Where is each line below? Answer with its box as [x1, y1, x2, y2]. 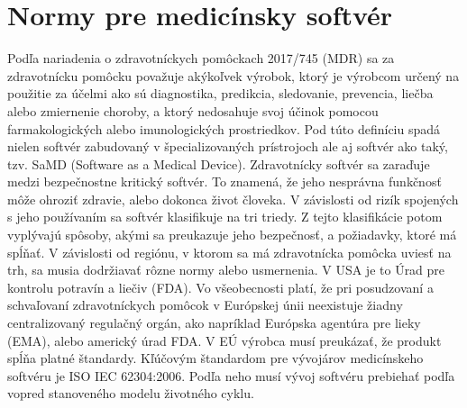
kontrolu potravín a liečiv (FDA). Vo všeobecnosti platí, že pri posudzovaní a [7, 277, 434, 296]
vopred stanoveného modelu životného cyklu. [7, 384, 254, 403]
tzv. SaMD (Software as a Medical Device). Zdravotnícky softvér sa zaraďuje [7, 154, 430, 173]
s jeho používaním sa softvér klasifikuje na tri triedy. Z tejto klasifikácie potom [7, 207, 443, 226]
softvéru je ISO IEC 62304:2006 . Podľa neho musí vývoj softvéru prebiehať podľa [7, 366, 455, 385]
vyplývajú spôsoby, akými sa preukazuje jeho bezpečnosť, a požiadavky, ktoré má [7, 225, 457, 244]
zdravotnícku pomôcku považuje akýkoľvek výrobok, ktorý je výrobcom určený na [7, 66, 460, 85]
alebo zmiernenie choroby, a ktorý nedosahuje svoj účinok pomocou [7, 101, 379, 120]
